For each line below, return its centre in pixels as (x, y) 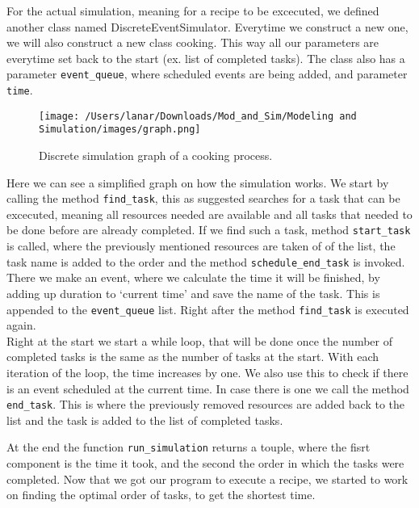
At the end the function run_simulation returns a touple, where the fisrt (189, 447)
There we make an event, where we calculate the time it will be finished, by (193, 277)
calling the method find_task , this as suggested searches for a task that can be (203, 198)
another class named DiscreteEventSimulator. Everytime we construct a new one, (207, 26)
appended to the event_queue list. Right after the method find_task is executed (208, 309)
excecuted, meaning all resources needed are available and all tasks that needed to (209, 214)
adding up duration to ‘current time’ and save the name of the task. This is (193, 293)
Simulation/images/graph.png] (120, 130)
